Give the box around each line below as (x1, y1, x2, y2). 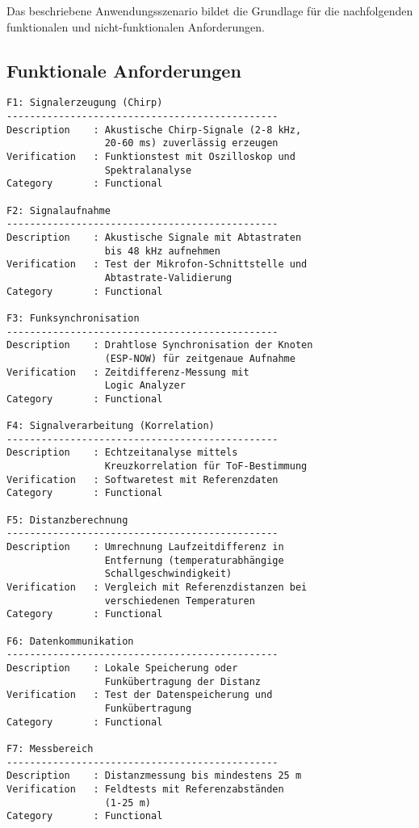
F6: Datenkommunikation (6, 635, 134, 647)
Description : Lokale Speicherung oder (6, 662, 238, 674)
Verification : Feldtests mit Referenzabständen (6, 783, 284, 795)
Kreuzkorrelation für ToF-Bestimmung (104, 460, 308, 473)
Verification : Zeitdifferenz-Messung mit (6, 366, 249, 378)
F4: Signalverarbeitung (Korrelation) (6, 420, 215, 432)
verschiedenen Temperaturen (104, 595, 255, 607)
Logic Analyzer (104, 380, 186, 392)
